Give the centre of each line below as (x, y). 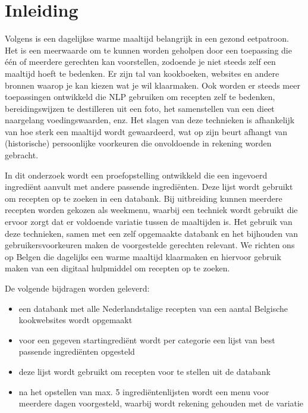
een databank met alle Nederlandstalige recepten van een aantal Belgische (153, 308)
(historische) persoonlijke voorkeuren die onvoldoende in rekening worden (138, 143)
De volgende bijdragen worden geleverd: (77, 288)
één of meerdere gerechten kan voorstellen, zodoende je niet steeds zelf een (140, 62)
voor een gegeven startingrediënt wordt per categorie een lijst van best (147, 340)
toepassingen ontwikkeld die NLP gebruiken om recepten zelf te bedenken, (140, 97)
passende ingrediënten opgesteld (77, 351)
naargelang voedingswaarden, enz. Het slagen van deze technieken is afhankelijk (150, 120)
